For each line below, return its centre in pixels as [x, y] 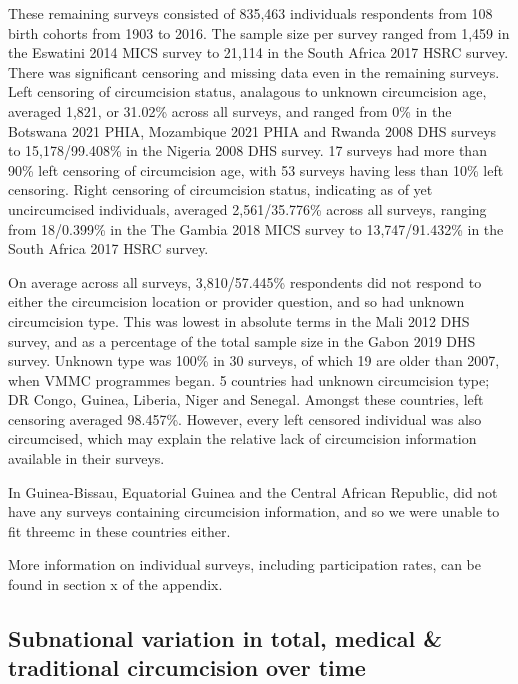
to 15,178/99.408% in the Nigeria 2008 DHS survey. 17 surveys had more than [247, 150]
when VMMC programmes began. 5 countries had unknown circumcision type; [249, 379]
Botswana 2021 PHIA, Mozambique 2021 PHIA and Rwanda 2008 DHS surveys [252, 130]
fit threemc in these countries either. [119, 530]
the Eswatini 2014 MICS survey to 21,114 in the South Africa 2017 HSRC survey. [258, 52]
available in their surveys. [86, 458]
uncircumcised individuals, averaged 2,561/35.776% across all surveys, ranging [247, 208]
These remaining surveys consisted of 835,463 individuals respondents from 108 [250, 13]
